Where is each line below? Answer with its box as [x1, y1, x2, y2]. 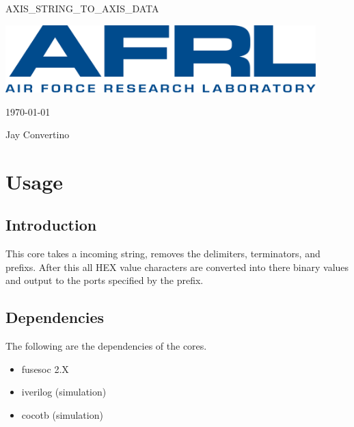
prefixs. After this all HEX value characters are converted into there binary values [5, 259, 349, 274]
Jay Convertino [5, 127, 70, 142]
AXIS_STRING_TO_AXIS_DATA [5, 1, 159, 15]
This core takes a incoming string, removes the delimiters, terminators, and [5, 246, 321, 261]
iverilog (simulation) [21, 385, 107, 399]
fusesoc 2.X [21, 361, 69, 376]
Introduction [5, 214, 97, 235]
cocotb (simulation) [21, 408, 103, 422]
